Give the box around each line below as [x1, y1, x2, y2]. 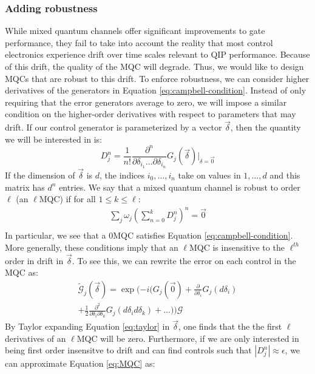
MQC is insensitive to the [189, 240, 285, 253]
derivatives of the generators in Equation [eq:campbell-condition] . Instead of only [5, 84, 307, 97]
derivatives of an [5, 331, 66, 344]
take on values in [178, 169, 241, 182]
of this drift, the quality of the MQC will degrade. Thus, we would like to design [5, 60, 304, 72]
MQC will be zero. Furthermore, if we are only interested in [76, 331, 299, 344]
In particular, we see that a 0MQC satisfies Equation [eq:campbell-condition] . [5, 229, 293, 242]
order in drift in [5, 254, 64, 267]
